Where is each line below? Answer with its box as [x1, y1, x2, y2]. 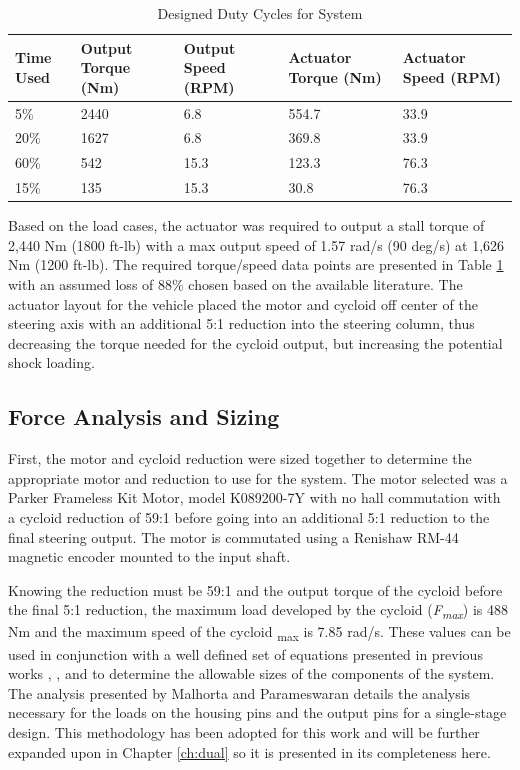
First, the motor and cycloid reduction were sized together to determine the [8, 448, 472, 469]
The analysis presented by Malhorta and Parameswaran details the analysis [8, 682, 471, 703]
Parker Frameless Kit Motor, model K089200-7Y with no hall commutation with [8, 487, 501, 508]
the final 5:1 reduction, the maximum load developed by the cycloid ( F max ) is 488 [8, 599, 508, 623]
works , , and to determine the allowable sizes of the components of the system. [8, 663, 495, 684]
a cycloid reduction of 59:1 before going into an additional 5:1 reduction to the [8, 506, 490, 527]
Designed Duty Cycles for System [157, 3, 363, 23]
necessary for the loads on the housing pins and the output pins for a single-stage [8, 702, 507, 723]
